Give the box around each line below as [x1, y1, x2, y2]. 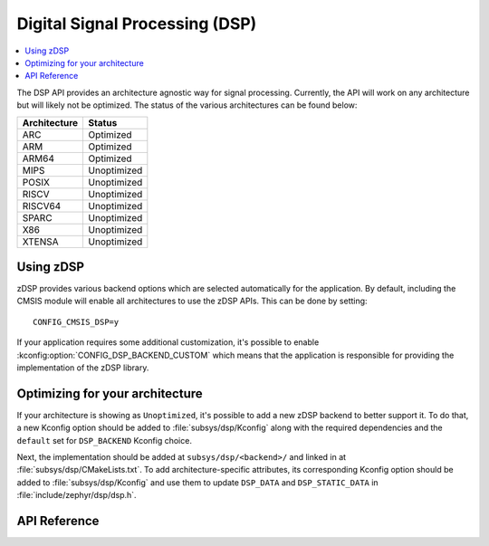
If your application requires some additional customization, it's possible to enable [16, 337, 320, 348]
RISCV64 [22, 199, 62, 212]
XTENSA [22, 235, 59, 248]
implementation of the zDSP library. [16, 362, 149, 373]
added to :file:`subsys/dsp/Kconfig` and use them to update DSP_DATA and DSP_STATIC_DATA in [16, 476, 379, 488]
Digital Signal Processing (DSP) [16, 14, 257, 34]
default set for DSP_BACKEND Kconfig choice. [16, 435, 192, 445]
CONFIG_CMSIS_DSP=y [33, 317, 120, 327]
